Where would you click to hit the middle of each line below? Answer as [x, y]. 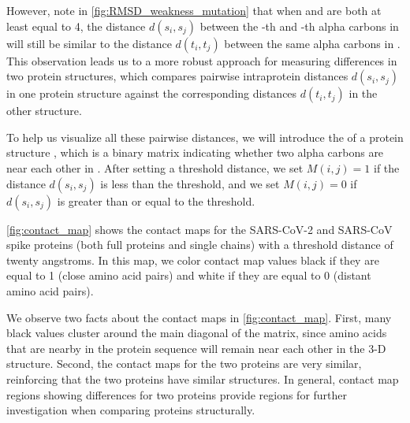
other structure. [44, 111]
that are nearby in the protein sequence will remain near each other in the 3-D [196, 348]
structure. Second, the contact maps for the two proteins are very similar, [184, 364]
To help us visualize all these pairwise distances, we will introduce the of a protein [205, 137]
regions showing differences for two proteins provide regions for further [177, 394]
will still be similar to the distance [89, 43]
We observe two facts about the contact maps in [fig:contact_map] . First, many [199, 317]
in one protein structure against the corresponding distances [152, 93]
